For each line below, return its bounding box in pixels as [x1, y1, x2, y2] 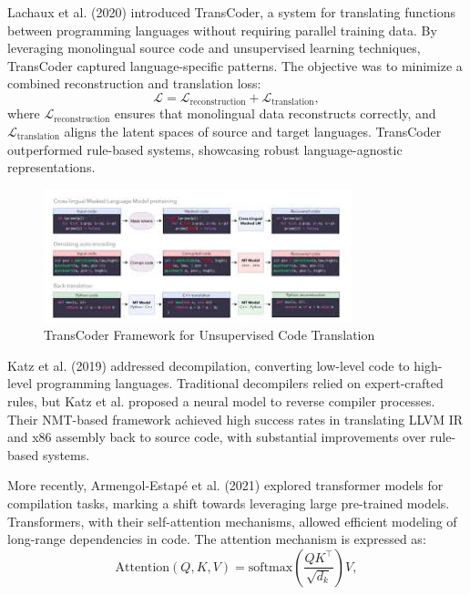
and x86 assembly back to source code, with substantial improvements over [7, 427, 426, 446]
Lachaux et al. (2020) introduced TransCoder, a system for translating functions [7, 3, 455, 21]
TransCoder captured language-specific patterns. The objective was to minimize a [7, 56, 463, 75]
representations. [7, 158, 96, 177]
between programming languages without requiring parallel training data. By [7, 20, 437, 39]
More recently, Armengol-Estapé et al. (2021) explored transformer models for [7, 476, 444, 495]
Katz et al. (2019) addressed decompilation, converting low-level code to [7, 355, 410, 374]
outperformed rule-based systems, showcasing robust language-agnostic [7, 139, 403, 159]
